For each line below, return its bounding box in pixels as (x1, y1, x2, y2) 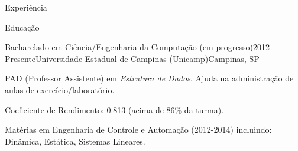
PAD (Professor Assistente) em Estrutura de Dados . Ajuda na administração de (5, 72, 294, 84)
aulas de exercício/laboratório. (5, 83, 115, 96)
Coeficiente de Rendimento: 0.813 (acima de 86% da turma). (5, 103, 224, 116)
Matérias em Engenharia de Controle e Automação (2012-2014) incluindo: (5, 123, 272, 136)
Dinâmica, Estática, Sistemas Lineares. (5, 134, 145, 147)
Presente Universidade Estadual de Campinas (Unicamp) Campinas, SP (5, 52, 260, 64)
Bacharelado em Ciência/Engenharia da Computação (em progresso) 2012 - (5, 41, 276, 53)
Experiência (5, 1, 47, 13)
